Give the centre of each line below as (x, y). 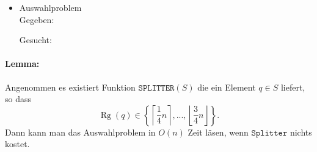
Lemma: (22, 64)
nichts (301, 132)
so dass (18, 99)
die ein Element (227, 87)
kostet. (17, 144)
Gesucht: (35, 40)
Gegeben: (37, 19)
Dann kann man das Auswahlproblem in (80, 132)
